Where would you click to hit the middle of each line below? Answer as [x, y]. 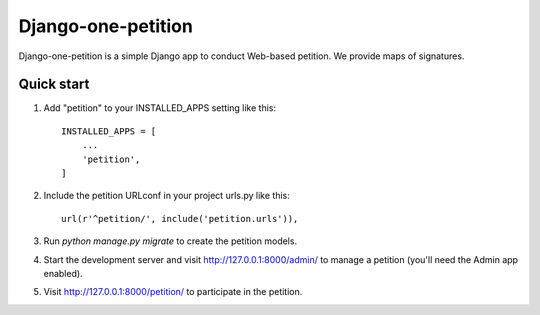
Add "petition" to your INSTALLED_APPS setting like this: [160, 108]
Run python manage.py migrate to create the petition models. [170, 241]
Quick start [54, 84]
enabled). [63, 273]
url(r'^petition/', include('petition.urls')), [180, 218]
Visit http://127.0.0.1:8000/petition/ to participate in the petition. [173, 292]
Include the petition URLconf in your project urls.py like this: [166, 196]
